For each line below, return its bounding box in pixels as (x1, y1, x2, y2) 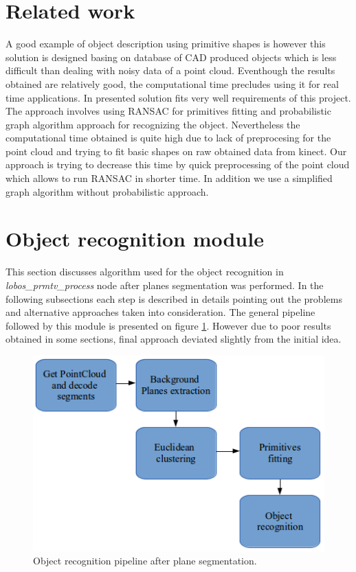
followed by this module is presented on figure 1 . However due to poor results (5, 318, 331, 332)
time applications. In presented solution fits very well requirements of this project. (5, 90, 351, 104)
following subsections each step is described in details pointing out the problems (5, 291, 342, 306)
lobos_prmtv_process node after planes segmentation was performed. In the (5, 277, 324, 292)
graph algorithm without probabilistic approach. (5, 184, 209, 198)
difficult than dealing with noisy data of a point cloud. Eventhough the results (5, 63, 335, 78)
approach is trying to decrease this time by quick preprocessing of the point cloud (5, 157, 350, 172)
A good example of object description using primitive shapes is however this (5, 36, 326, 51)
